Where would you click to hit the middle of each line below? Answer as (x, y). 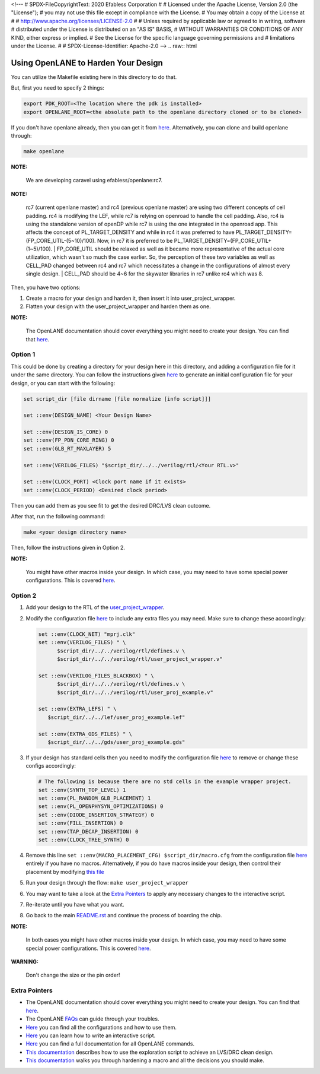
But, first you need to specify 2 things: (58, 88)
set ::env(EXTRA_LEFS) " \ (77, 709)
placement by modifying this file (65, 872)
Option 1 (23, 354)
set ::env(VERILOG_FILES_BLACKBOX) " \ (96, 676)
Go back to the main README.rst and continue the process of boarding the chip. (124, 915)
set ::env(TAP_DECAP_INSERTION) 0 (88, 831)
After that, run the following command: (58, 517)
